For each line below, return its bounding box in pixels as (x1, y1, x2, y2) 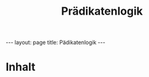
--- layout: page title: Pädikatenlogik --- (5, 38, 106, 46)
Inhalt (5, 60, 36, 74)
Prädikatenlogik (61, 4, 143, 18)
